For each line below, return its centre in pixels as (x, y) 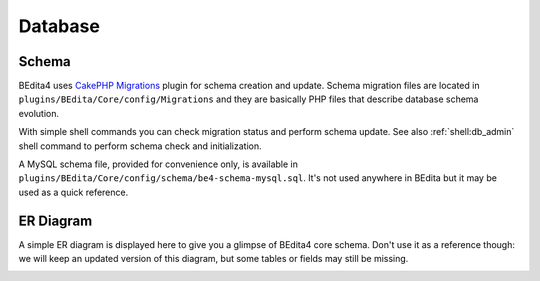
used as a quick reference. (73, 192)
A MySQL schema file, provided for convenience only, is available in (158, 164)
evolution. (39, 113)
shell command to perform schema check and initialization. (140, 146)
